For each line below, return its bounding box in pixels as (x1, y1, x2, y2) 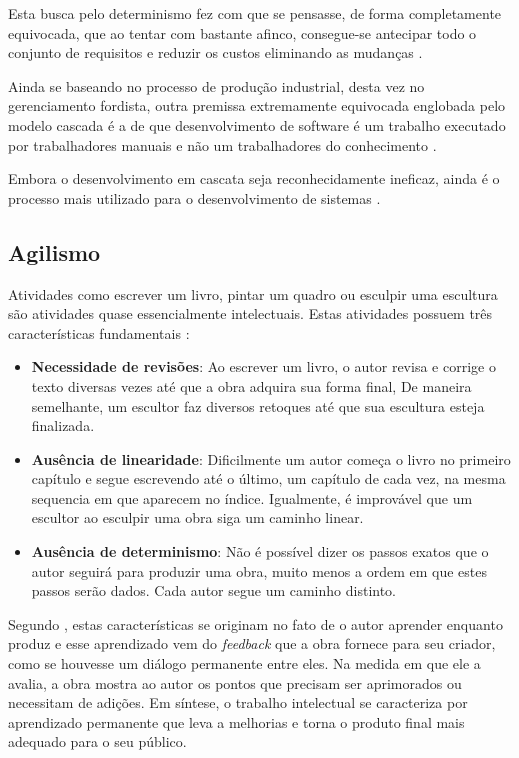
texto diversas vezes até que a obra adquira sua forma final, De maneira (31, 375, 472, 396)
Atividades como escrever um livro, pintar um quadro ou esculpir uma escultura (8, 283, 498, 304)
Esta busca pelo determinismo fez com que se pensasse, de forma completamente (8, 3, 502, 23)
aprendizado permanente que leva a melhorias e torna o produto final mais (8, 711, 465, 732)
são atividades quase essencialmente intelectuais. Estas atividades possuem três (8, 303, 493, 324)
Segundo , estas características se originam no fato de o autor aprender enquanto (8, 613, 503, 634)
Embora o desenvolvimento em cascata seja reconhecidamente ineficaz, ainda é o (8, 168, 500, 189)
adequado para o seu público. (8, 731, 187, 752)
